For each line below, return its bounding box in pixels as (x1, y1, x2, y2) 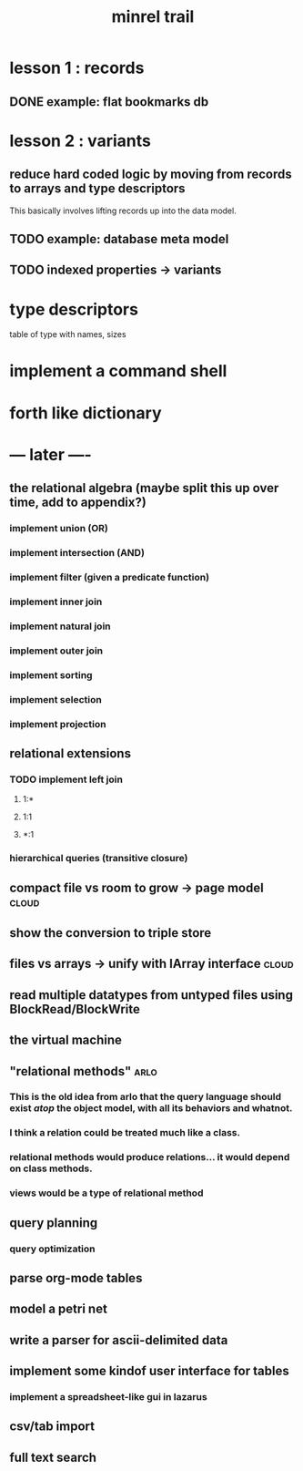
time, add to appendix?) (9, 495, 147, 510)
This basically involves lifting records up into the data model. (9, 205, 237, 216)
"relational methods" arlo (9, 1064, 157, 1079)
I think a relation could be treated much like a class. (9, 1126, 241, 1139)
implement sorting (9, 668, 93, 681)
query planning (9, 1215, 98, 1230)
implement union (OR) (9, 522, 109, 535)
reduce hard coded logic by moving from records (9, 167, 293, 182)
